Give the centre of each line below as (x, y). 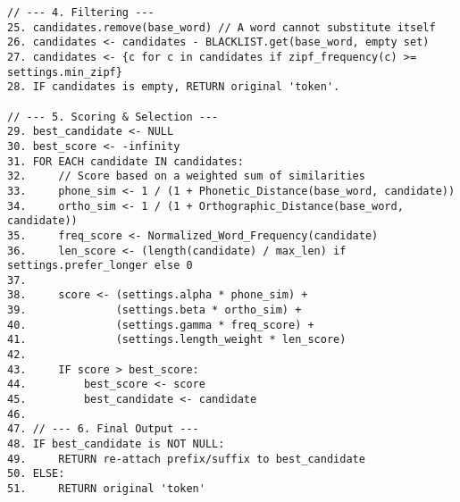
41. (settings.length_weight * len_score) (177, 340)
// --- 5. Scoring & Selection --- (113, 117)
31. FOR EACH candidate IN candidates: (125, 161)
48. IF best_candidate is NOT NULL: (116, 444)
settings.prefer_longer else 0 (100, 266)
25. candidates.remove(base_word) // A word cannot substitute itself (222, 27)
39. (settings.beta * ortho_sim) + (155, 310)
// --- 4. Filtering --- (81, 13)
